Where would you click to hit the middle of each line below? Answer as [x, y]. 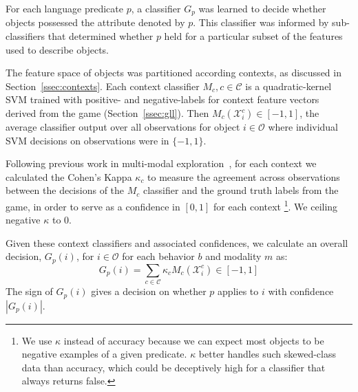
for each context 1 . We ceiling [276, 205]
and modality [233, 256]
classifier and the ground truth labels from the [241, 190]
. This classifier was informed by [261, 22]
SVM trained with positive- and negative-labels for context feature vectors [162, 99]
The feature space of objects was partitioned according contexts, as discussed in [173, 73]
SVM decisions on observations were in [87, 140]
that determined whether [101, 36]
